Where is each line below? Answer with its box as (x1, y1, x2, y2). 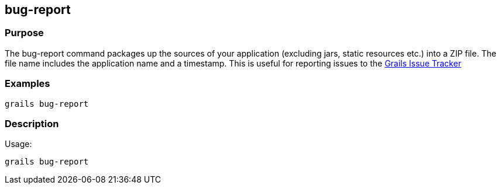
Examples (5, 78, 50, 90)
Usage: (5, 139, 32, 149)
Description (5, 117, 59, 129)
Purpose (5, 27, 44, 39)
